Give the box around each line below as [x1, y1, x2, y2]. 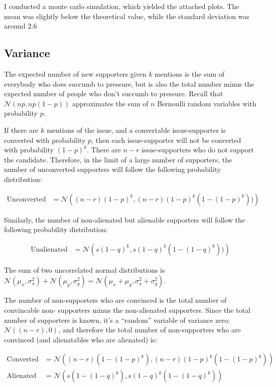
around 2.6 [4, 21, 37, 31]
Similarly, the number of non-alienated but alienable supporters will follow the [4, 214, 245, 225]
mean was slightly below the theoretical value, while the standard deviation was [4, 11, 249, 21]
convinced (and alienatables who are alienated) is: [4, 334, 158, 344]
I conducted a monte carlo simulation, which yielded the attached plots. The [4, 1, 239, 11]
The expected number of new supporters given [4, 68, 147, 79]
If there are [4, 124, 39, 135]
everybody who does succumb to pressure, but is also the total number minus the [4, 78, 254, 89]
